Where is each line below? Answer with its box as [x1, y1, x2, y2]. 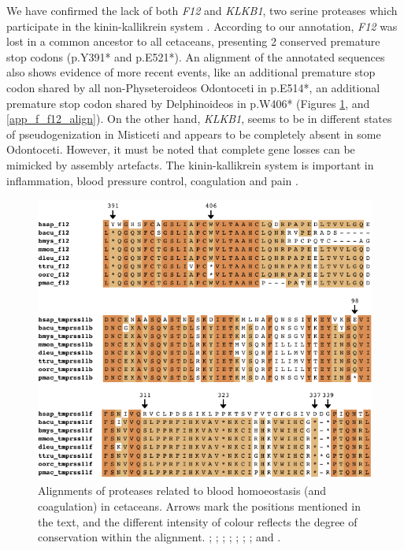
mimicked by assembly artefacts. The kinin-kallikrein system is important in [6, 156, 374, 173]
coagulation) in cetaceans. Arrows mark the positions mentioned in [38, 498, 361, 515]
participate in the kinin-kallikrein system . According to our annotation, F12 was [6, 17, 398, 34]
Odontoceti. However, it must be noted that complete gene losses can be [6, 141, 355, 158]
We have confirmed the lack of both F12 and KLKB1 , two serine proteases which [6, 2, 398, 18]
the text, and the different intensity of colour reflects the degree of [38, 513, 358, 530]
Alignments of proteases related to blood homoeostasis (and [38, 482, 327, 499]
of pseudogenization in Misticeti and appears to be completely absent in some [6, 125, 381, 142]
